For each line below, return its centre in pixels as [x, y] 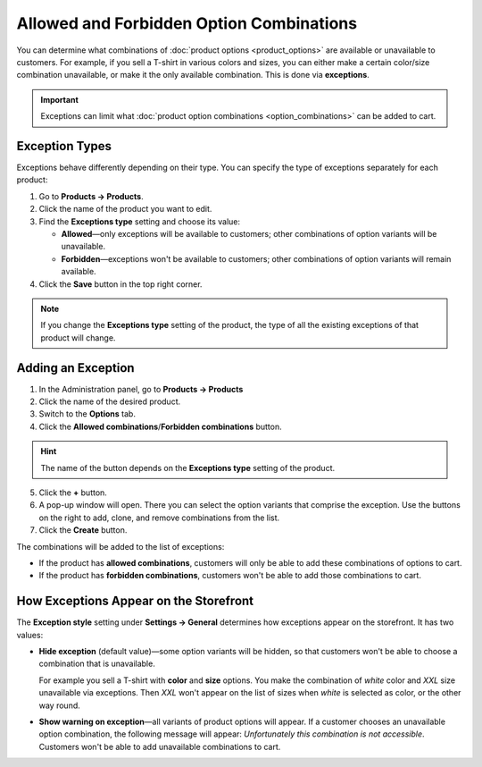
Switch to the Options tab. [87, 414]
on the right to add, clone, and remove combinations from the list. [159, 518]
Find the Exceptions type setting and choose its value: [140, 221]
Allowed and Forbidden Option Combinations [187, 23]
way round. [59, 705]
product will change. [78, 337]
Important [60, 99]
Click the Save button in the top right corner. [120, 284]
